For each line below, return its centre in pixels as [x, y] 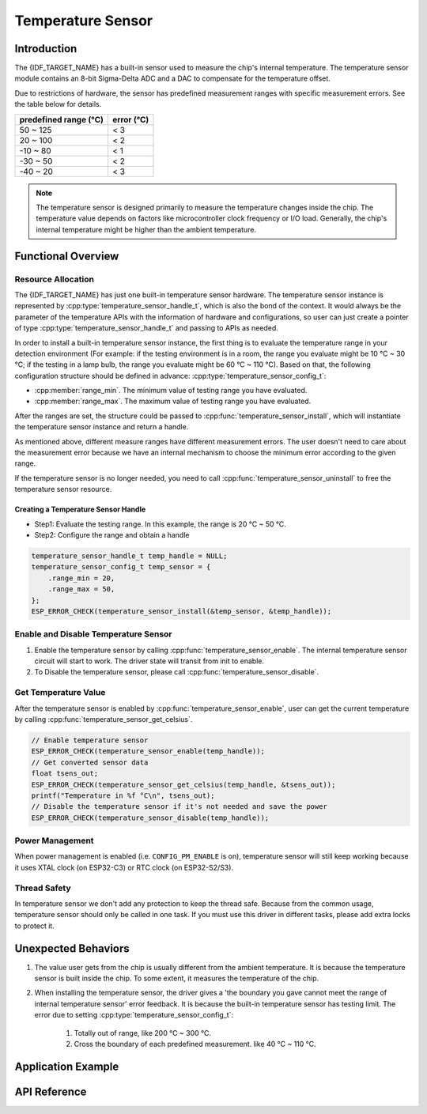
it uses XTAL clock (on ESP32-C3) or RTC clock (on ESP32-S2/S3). [124, 867]
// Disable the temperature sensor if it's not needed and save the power [179, 807]
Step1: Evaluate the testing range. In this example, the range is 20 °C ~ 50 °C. [160, 524]
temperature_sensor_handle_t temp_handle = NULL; [129, 556]
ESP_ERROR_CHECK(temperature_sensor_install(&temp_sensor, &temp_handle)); [181, 611]
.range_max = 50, [81, 589]
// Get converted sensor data [90, 762]
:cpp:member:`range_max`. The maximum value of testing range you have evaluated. [173, 401]
